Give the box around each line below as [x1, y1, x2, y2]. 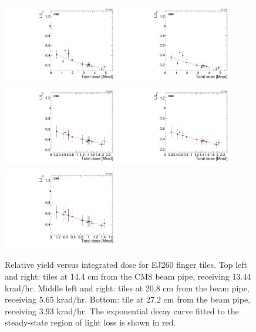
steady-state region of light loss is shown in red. [5, 316, 176, 328]
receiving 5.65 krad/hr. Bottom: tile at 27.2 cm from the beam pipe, [5, 293, 251, 306]
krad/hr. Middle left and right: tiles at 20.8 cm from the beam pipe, [5, 281, 250, 294]
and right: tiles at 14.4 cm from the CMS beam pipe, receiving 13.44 [5, 270, 251, 282]
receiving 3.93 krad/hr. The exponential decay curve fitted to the [5, 304, 239, 317]
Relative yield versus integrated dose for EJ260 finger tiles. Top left [5, 258, 247, 271]
